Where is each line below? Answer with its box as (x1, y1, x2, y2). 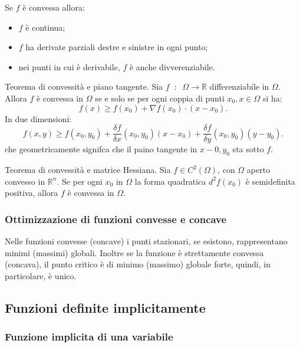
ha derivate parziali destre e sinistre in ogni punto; (25, 41, 208, 53)
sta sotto (232, 143, 264, 155)
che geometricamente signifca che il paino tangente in (5, 143, 197, 155)
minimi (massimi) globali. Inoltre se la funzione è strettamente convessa (5, 246, 264, 258)
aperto (246, 163, 271, 176)
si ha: (262, 91, 282, 104)
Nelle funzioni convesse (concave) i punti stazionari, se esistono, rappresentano (5, 235, 288, 247)
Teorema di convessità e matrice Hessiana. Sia (5, 163, 171, 176)
